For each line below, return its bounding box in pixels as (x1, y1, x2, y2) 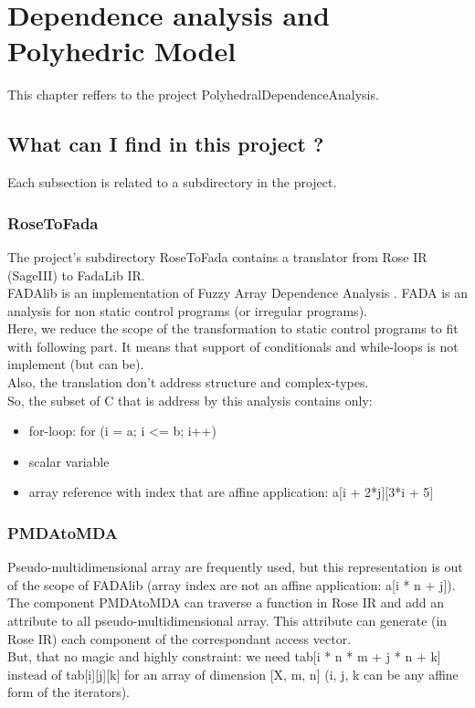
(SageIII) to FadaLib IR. (7, 265, 145, 284)
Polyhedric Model (7, 32, 237, 69)
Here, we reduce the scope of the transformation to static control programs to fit (7, 319, 459, 338)
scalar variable (28, 451, 110, 470)
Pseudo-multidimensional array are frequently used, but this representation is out (7, 557, 463, 576)
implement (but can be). (7, 354, 144, 374)
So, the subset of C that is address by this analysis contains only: (7, 390, 373, 409)
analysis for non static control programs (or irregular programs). (7, 301, 367, 320)
